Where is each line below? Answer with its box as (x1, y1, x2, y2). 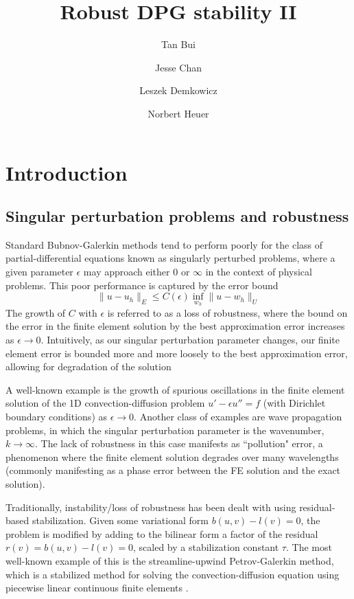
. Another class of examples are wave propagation (134, 409, 342, 424)
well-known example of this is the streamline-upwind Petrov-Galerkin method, (5, 553, 334, 567)
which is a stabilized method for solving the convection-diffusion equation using (5, 567, 340, 581)
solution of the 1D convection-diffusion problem (5, 396, 205, 410)
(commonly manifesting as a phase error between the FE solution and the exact (5, 463, 341, 477)
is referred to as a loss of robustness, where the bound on (107, 305, 348, 319)
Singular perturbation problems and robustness (5, 205, 349, 227)
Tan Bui (161, 37, 196, 52)
